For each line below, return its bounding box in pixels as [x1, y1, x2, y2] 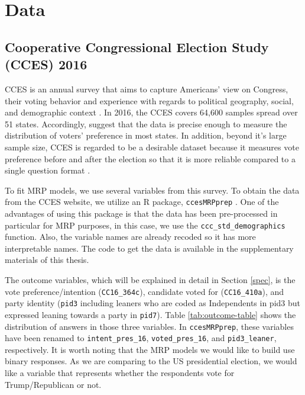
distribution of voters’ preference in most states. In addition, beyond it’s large [5, 129, 287, 142]
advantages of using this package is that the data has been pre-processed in [5, 207, 278, 219]
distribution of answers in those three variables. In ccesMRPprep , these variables [5, 320, 294, 332]
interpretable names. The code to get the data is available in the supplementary [5, 242, 294, 254]
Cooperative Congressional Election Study [5, 37, 269, 56]
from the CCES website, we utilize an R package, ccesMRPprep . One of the [5, 195, 279, 208]
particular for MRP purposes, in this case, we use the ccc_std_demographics [5, 219, 285, 231]
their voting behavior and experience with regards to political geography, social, [5, 94, 294, 107]
